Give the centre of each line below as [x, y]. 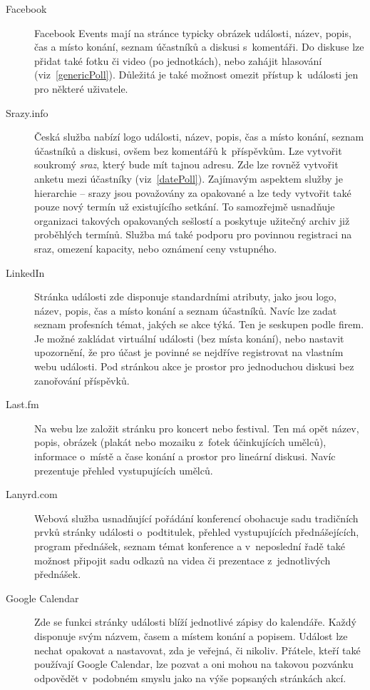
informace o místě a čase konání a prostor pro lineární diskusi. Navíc [185, 456]
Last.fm [22, 404]
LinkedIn [25, 272]
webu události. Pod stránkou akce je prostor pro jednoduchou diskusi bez [194, 366]
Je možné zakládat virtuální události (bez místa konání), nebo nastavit [189, 338]
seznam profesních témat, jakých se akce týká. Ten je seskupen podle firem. [199, 324]
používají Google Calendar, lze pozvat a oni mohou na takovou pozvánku [194, 664]
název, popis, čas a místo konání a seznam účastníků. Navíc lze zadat [186, 310]
